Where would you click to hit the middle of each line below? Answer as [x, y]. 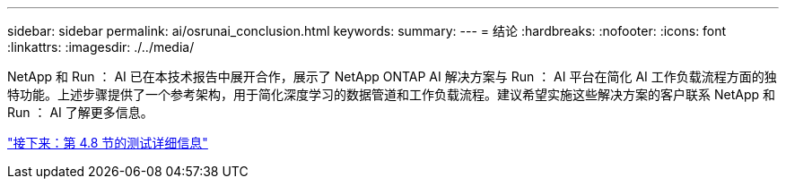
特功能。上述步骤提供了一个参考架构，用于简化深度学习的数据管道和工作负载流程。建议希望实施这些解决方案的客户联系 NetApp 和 [391, 94]
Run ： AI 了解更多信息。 [80, 112]
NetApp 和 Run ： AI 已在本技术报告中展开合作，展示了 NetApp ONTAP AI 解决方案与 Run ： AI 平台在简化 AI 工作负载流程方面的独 [392, 76]
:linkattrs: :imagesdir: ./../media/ [101, 47]
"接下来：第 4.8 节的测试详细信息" [108, 143]
